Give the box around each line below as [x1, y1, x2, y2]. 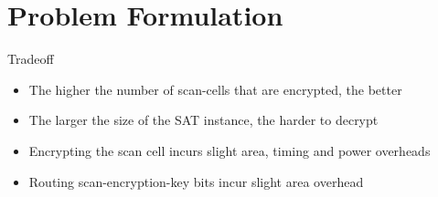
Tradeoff [7, 49, 54, 68]
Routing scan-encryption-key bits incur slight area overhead [28, 171, 364, 191]
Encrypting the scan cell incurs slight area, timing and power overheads [28, 140, 431, 160]
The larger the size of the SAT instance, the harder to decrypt [28, 110, 379, 130]
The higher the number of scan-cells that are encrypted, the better [28, 79, 402, 98]
